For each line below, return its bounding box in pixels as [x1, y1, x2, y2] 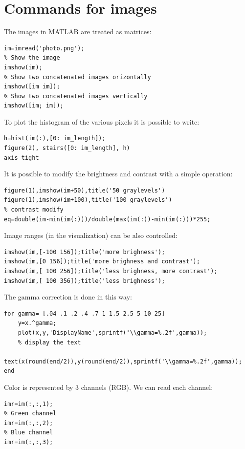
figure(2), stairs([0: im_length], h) [4, 145, 130, 152]
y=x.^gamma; [18, 320, 57, 327]
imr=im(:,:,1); [4, 400, 53, 407]
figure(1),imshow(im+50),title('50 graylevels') [4, 187, 165, 194]
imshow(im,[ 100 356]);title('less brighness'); [4, 277, 165, 284]
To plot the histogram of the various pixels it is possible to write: [4, 116, 200, 127]
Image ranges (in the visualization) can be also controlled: [4, 230, 178, 240]
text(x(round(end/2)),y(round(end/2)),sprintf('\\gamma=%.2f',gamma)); [4, 358, 242, 365]
